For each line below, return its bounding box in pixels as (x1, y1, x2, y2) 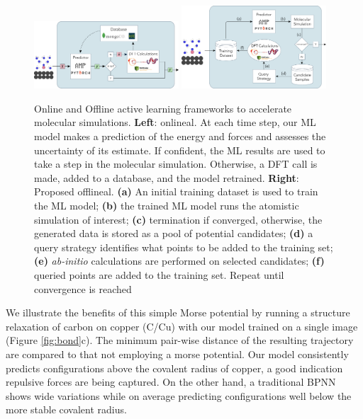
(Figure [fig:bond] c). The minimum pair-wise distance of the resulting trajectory (6, 333, 354, 348)
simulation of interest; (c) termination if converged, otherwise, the (34, 212, 323, 226)
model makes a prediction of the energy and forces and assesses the (34, 129, 326, 144)
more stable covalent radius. (6, 402, 127, 417)
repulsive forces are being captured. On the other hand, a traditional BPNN (6, 374, 336, 389)
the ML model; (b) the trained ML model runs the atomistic (34, 198, 299, 212)
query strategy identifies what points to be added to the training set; (34, 239, 333, 254)
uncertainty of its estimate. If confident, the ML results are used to (34, 142, 325, 157)
